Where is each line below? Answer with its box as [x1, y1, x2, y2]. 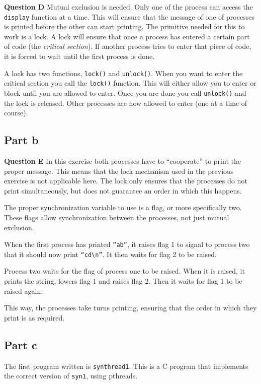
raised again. [4, 285, 43, 296]
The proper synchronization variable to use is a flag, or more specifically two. [4, 202, 242, 213]
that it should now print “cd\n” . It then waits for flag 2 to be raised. [4, 248, 217, 259]
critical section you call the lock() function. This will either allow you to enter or [4, 78, 256, 88]
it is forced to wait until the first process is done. [4, 51, 155, 61]
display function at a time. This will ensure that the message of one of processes [4, 11, 254, 22]
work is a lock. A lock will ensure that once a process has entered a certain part [4, 31, 250, 41]
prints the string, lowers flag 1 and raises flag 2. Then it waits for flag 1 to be [4, 276, 242, 286]
